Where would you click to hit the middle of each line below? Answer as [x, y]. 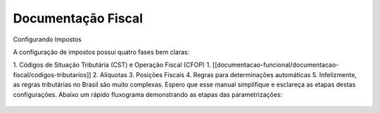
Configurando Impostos [47, 39]
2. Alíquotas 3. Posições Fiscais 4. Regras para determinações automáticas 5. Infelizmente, [224, 74]
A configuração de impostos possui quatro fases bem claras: [101, 52]
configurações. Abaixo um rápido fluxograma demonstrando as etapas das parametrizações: [148, 94]
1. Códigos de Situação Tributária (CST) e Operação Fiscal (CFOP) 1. [112, 65]
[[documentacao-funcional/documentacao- [275, 65]
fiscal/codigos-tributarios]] [52, 74]
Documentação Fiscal [78, 18]
